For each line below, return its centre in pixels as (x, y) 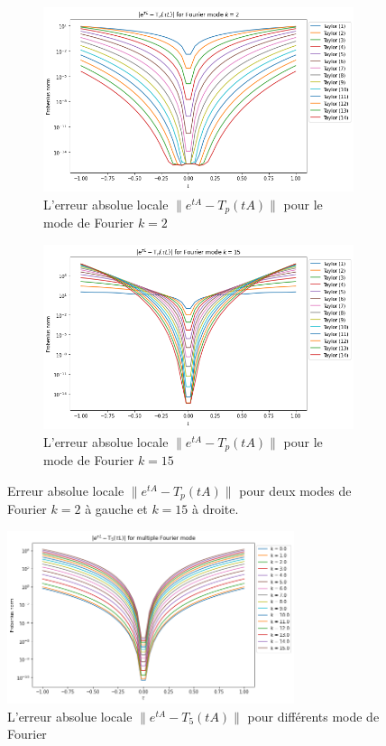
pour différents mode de (313, 716)
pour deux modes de (295, 490)
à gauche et (116, 509)
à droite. (216, 509)
